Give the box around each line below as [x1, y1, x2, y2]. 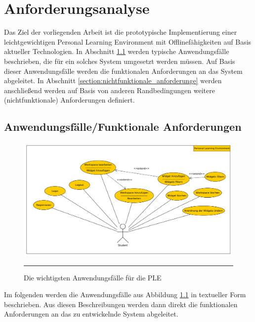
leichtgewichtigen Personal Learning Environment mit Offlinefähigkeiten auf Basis [4, 36, 252, 47]
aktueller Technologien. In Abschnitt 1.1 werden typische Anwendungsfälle [4, 46, 229, 56]
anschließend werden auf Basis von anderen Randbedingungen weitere [4, 85, 215, 95]
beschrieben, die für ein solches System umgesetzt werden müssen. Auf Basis [4, 55, 235, 66]
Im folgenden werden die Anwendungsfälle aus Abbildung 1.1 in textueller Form [4, 289, 246, 300]
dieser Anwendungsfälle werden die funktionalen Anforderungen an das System [4, 65, 243, 76]
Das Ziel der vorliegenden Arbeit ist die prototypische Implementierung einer [4, 27, 237, 37]
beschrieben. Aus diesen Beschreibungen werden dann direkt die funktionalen [4, 299, 238, 309]
